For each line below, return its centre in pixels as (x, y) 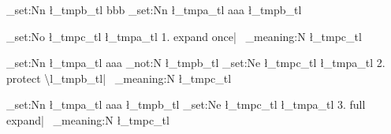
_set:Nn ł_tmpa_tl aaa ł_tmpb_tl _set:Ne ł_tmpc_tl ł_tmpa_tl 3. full (186, 104)
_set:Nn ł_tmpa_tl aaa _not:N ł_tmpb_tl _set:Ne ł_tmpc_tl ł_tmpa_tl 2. (196, 63)
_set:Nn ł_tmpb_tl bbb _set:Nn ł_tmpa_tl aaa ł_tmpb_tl (154, 9)
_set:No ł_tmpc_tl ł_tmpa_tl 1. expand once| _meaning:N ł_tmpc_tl (184, 36)
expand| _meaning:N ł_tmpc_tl (88, 119)
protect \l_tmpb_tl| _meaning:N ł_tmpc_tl (119, 78)
